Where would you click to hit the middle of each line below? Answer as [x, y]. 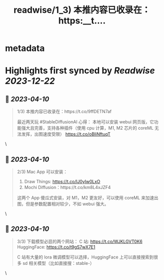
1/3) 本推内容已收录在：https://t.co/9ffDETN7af [64, 112]
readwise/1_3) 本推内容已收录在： [82, 10]
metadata [25, 48]
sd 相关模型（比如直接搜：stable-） [59, 263]
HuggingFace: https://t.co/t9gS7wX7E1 [56, 247]
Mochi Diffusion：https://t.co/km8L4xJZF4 [68, 187]
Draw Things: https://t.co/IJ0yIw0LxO [62, 181]
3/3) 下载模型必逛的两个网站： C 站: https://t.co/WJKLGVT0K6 [80, 241]
